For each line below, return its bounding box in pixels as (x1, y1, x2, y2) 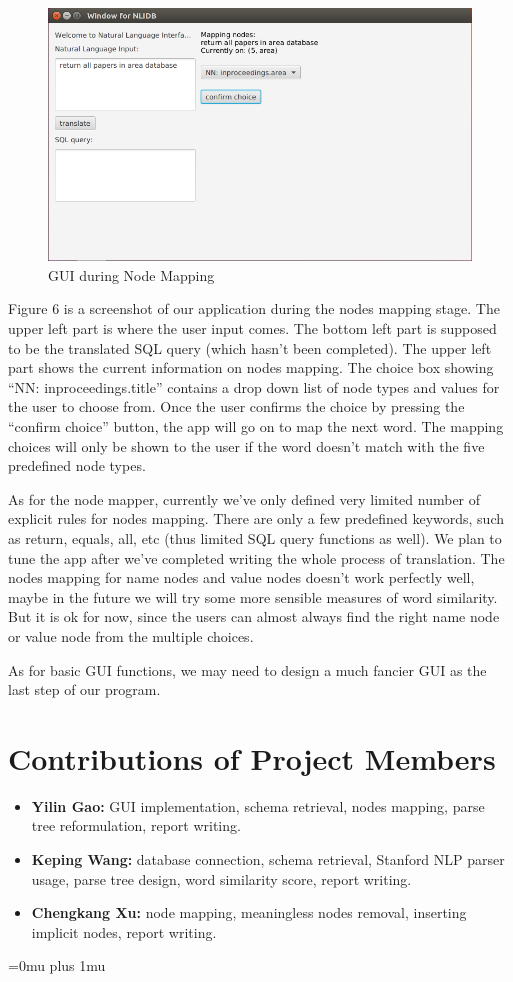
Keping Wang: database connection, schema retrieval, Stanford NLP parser (31, 849, 505, 870)
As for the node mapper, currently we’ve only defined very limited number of (8, 488, 481, 509)
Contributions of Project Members (8, 737, 496, 778)
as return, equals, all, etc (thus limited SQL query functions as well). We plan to (8, 527, 502, 548)
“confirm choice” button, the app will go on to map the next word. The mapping (8, 415, 504, 436)
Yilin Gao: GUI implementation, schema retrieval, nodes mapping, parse (31, 795, 485, 816)
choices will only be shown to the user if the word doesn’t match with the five (8, 435, 485, 456)
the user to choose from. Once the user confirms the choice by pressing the (8, 396, 465, 417)
